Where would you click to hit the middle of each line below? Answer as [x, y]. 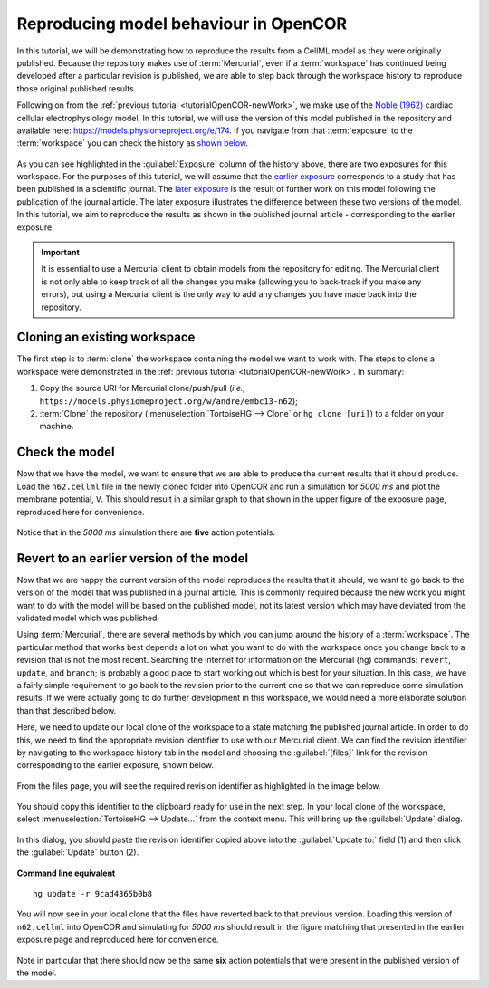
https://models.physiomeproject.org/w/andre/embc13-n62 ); [169, 401]
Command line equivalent [66, 873]
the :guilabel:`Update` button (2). [78, 852]
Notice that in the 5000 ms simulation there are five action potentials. [146, 532]
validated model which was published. [88, 618]
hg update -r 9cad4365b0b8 [93, 894]
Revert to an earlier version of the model [133, 558]
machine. [57, 427]
